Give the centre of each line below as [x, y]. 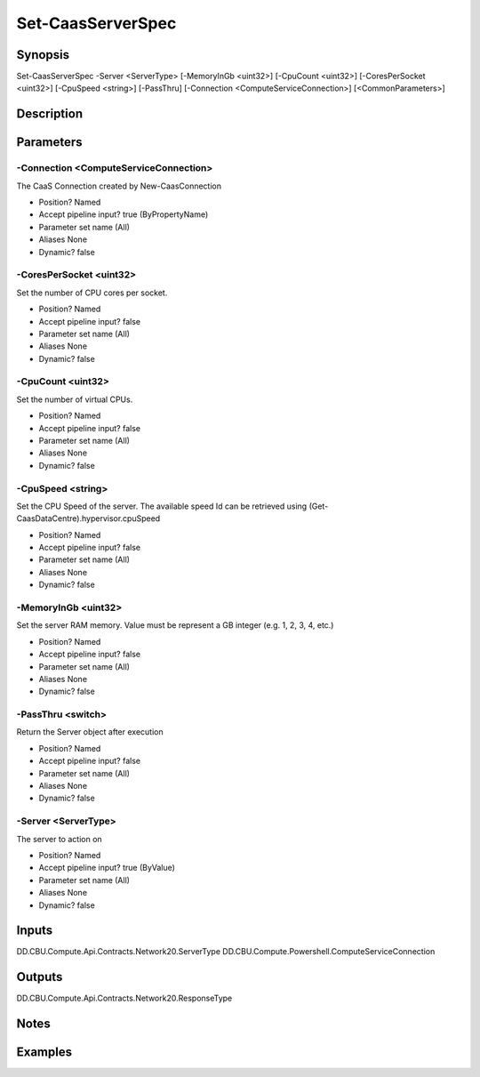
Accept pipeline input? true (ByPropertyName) [124, 214]
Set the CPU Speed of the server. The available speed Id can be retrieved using [162, 506]
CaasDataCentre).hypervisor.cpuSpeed [88, 518]
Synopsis [43, 55]
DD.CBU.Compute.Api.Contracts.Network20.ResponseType [124, 998]
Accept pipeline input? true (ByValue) [107, 868]
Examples [44, 1053]
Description [50, 114]
